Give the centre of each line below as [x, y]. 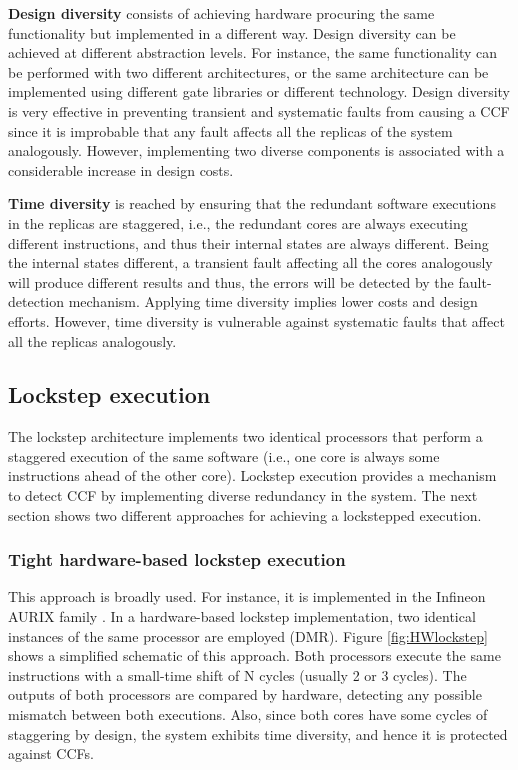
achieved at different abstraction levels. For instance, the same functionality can [253, 52]
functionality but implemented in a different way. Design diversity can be [232, 32]
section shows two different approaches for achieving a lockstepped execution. [245, 514]
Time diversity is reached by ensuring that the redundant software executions [252, 203]
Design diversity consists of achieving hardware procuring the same [221, 13]
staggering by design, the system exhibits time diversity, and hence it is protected [258, 733]
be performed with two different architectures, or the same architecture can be [248, 71]
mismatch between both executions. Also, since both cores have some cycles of [248, 714]
